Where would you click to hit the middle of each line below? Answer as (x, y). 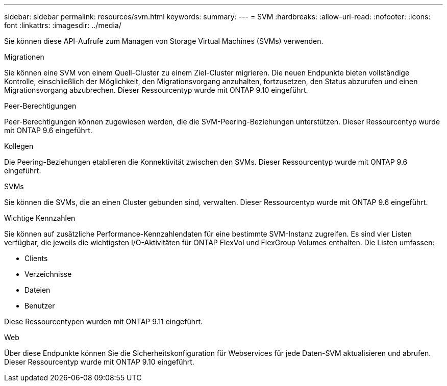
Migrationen (24, 57)
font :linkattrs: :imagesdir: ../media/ (63, 25)
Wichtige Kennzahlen (40, 218)
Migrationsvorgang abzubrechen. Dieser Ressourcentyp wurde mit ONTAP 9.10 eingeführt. (156, 90)
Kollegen (19, 146)
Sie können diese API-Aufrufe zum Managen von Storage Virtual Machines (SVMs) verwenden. (164, 41)
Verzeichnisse (48, 274)
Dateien (38, 290)
